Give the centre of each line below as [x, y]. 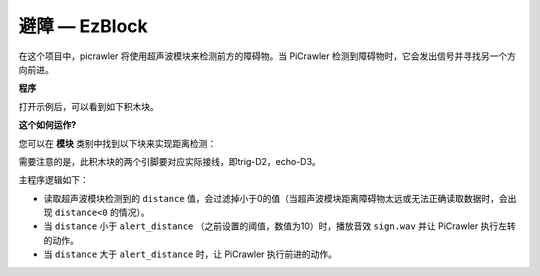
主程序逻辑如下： [53, 180]
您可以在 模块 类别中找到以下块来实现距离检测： [117, 143]
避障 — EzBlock [83, 26]
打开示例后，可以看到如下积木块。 [88, 106]
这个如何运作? [47, 125]
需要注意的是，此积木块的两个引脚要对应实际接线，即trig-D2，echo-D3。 [170, 161]
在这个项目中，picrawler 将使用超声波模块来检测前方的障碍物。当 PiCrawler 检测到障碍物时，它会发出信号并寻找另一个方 [267, 56]
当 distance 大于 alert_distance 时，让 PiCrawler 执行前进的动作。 [190, 254]
